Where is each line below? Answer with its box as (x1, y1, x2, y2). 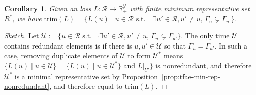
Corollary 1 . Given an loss (4, 3, 91, 13)
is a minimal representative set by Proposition (14, 71, 158, 81)
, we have (12, 13, 42, 24)
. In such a (214, 40, 247, 51)
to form (127, 50, 151, 61)
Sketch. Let (4, 30, 39, 41)
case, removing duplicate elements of (4, 50, 118, 61)
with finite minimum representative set (130, 3, 250, 13)
